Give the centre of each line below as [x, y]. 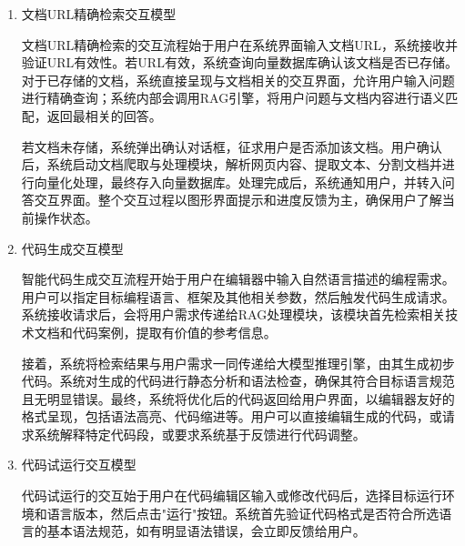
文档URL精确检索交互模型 [99, 14]
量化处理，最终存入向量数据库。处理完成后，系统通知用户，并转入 [244, 182]
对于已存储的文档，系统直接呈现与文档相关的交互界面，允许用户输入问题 [238, 80]
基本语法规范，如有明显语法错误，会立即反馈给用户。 [206, 531]
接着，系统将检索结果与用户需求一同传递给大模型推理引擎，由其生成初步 [238, 363]
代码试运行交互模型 [79, 465]
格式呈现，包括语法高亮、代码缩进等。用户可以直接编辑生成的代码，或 [232, 416]
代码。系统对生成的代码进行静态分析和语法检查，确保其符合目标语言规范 [238, 381]
